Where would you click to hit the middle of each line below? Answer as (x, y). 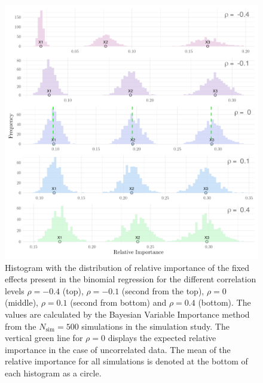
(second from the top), (163, 290)
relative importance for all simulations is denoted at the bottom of (126, 361)
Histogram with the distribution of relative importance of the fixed (127, 267)
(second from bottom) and (118, 302)
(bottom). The (224, 302)
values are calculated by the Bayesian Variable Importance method (127, 314)
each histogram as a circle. (53, 373)
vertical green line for (44, 338)
